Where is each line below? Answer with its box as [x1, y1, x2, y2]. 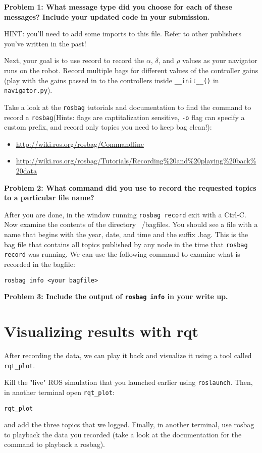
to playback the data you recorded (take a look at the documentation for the [4, 429, 242, 439]
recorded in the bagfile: [4, 258, 75, 269]
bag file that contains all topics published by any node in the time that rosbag [4, 239, 248, 249]
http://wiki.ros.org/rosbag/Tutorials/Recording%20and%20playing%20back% [16, 155, 256, 166]
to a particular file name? [4, 192, 94, 203]
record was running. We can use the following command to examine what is [4, 249, 240, 259]
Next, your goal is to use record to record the [4, 55, 144, 66]
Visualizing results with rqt [4, 321, 198, 341]
